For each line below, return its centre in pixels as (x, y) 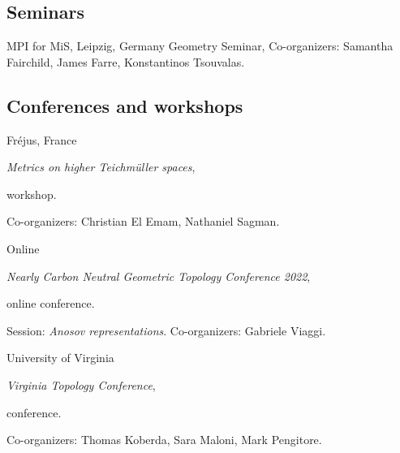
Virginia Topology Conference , (81, 384)
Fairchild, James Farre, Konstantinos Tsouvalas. (126, 61)
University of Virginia (60, 358)
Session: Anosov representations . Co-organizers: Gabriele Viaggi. (166, 330)
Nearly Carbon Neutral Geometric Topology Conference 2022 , (159, 276)
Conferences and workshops (125, 105)
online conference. (51, 303)
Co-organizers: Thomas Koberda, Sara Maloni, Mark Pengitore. (164, 440)
